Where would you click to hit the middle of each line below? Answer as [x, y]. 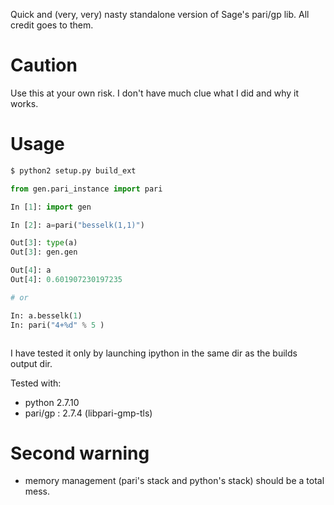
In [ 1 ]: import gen [51, 207]
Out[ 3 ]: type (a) [44, 243]
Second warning [80, 453]
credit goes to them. [52, 25]
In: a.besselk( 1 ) [46, 315]
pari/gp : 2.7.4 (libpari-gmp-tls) [88, 413]
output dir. [31, 363]
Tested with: [36, 383]
